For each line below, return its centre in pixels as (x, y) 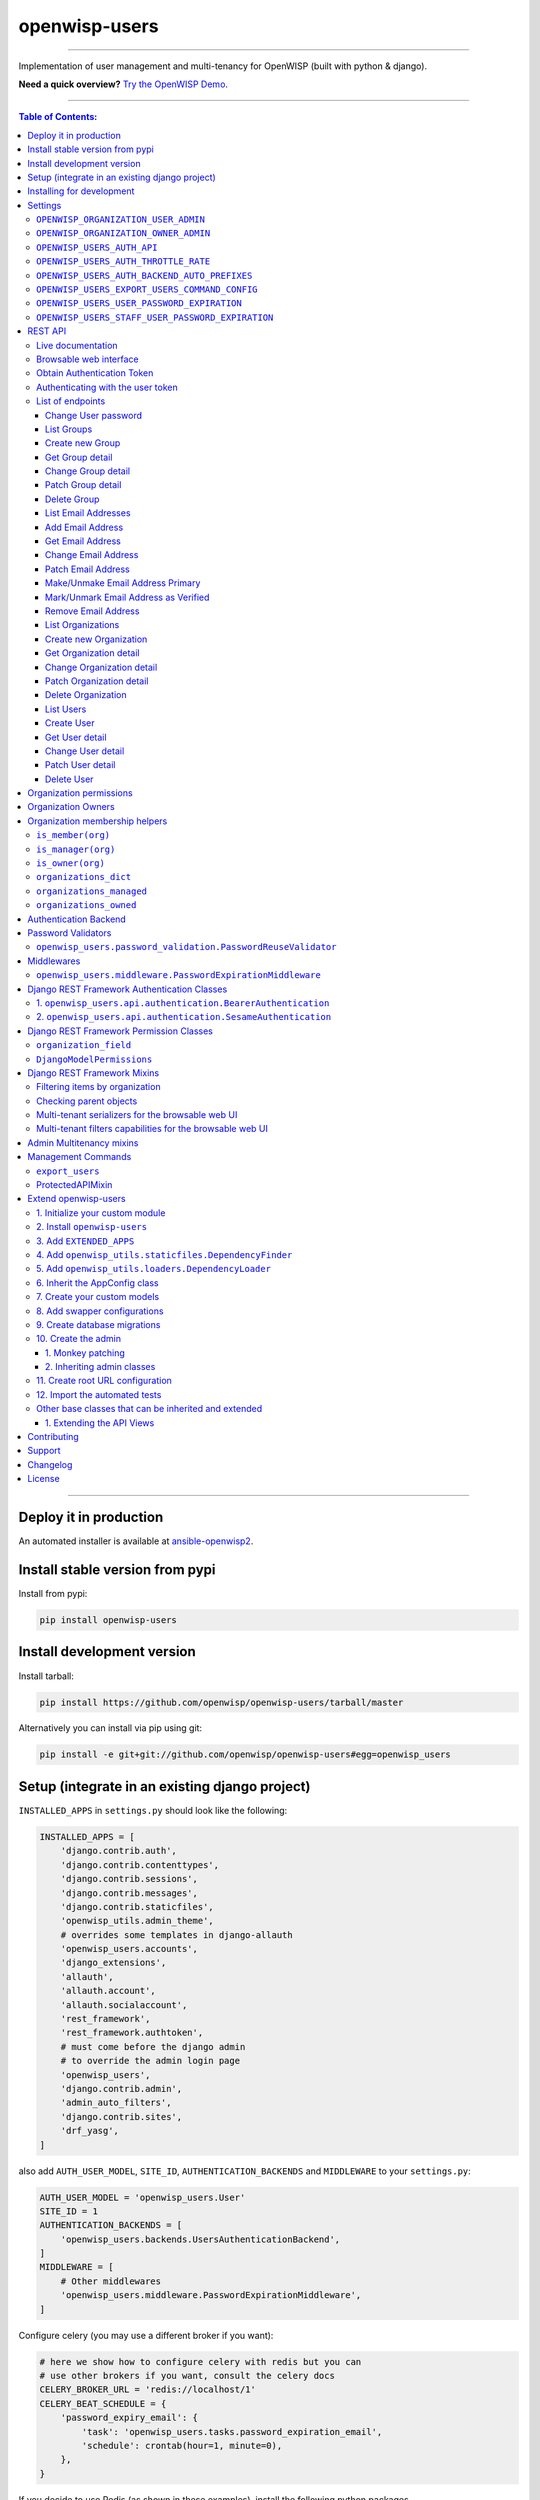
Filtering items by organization (98, 1087)
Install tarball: (46, 1676)
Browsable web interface (87, 359)
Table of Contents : (58, 117)
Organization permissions (80, 793)
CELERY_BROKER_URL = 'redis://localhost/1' (148, 2389)
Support (44, 1451)
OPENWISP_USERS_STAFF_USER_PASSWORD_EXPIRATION (155, 317)
